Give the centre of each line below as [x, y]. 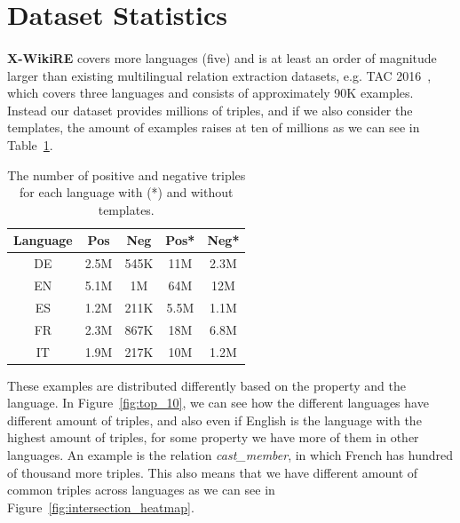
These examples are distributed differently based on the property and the [206, 385]
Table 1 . [30, 144]
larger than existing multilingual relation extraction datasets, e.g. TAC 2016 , [219, 75]
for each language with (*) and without [127, 192]
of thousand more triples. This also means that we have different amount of [213, 472]
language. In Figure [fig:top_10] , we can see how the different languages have [218, 403]
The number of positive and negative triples [127, 174]
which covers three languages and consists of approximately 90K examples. [210, 93]
